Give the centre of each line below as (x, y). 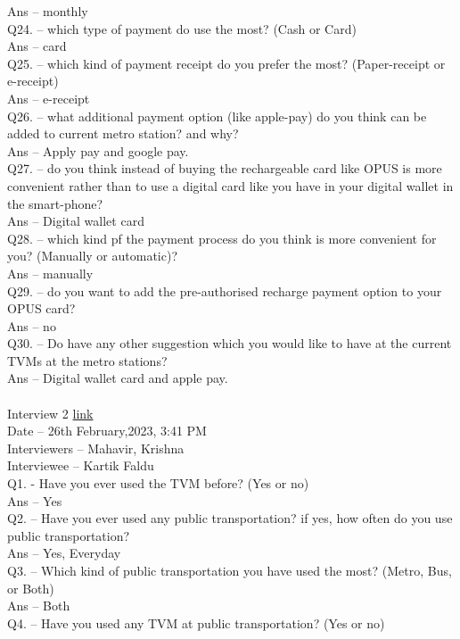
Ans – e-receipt (49, 98)
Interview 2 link (50, 413)
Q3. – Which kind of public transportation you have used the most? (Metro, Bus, (230, 570)
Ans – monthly (48, 11)
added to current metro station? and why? (123, 133)
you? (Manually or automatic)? (93, 256)
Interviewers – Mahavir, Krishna (96, 448)
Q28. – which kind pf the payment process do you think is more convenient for (222, 238)
